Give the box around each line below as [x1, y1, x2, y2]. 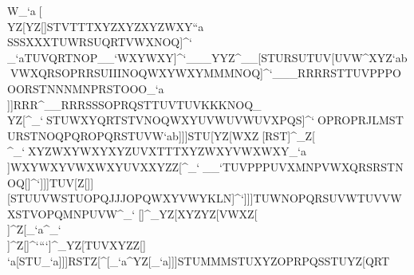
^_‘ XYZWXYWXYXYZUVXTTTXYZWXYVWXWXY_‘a [7, 143, 310, 159]
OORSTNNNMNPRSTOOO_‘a [7, 80, 164, 96]
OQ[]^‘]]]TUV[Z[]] [7, 174, 94, 191]
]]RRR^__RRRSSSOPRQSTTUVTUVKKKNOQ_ [7, 96, 262, 112]
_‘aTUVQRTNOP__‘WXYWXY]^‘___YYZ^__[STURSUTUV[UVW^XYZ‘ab [7, 49, 408, 65]
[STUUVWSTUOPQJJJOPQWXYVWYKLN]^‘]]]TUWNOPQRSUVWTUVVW [7, 190, 402, 206]
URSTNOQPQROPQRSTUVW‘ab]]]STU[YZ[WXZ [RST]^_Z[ [7, 127, 315, 143]
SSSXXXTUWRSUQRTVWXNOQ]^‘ [7, 33, 192, 50]
